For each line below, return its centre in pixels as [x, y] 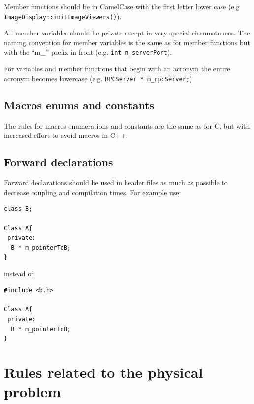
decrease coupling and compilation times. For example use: [93, 192]
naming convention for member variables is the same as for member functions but [127, 42]
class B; [18, 209]
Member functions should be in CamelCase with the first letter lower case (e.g [122, 6]
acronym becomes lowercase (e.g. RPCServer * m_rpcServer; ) [98, 78]
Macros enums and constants [79, 105]
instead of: [20, 273]
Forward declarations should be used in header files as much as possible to [116, 182]
